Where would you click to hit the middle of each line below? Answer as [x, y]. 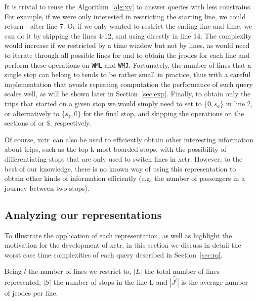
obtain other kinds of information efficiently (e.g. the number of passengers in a [125, 178]
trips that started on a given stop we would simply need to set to [103, 103]
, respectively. [71, 123]
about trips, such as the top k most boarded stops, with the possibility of [115, 149]
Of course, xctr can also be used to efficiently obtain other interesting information [129, 139]
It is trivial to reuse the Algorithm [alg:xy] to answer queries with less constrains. [128, 6]
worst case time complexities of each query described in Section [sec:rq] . [114, 254]
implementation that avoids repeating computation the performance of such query [129, 84]
